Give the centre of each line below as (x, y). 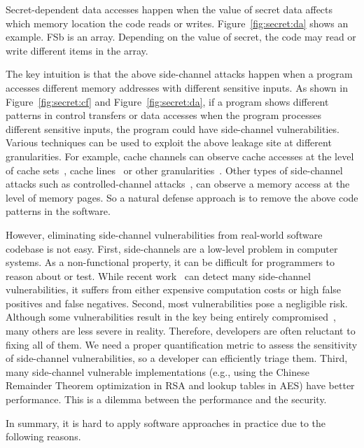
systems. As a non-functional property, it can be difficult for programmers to (170, 262)
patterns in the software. (58, 211)
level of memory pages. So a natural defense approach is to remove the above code (182, 197)
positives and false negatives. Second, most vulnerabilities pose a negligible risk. (177, 303)
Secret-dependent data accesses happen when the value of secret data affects (169, 9)
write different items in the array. (77, 50)
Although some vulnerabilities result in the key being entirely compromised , (171, 317)
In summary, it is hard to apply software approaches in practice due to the (166, 422)
